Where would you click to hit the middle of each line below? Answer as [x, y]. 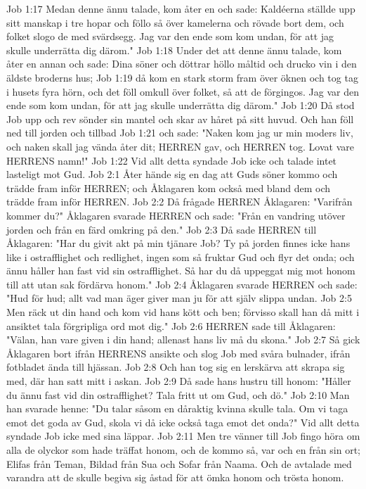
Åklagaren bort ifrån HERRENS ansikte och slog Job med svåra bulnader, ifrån [178, 353]
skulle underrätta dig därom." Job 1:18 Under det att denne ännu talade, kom [174, 50]
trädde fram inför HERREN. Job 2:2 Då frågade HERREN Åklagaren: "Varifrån [179, 202]
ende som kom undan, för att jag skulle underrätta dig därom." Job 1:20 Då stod [181, 105]
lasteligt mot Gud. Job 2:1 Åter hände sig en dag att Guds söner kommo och [172, 174]
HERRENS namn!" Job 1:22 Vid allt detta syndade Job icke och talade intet [172, 160]
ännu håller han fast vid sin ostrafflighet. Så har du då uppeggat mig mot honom [181, 271]
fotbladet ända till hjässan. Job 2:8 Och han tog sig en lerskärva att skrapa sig [176, 367]
